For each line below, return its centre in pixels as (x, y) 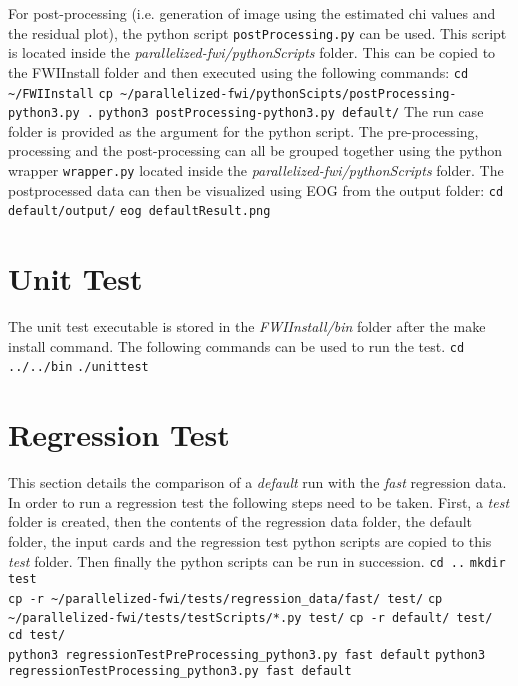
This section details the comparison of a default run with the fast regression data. (257, 482)
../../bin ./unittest (78, 367)
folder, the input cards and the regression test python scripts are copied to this (250, 540)
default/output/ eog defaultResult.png (139, 211)
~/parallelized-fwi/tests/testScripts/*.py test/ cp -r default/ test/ (250, 618)
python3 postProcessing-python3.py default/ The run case (291, 111)
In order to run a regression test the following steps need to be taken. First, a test (259, 501)
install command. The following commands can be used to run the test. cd (236, 345)
